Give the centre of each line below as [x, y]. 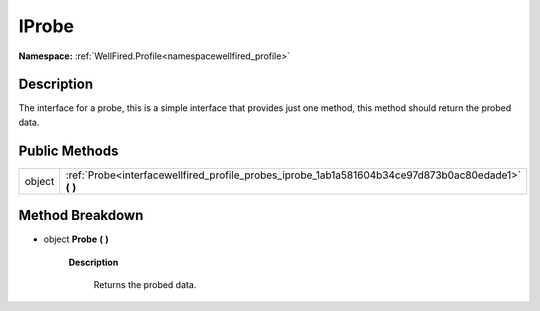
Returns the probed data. [145, 285]
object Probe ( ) [76, 239]
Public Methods [68, 150]
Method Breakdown [81, 215]
